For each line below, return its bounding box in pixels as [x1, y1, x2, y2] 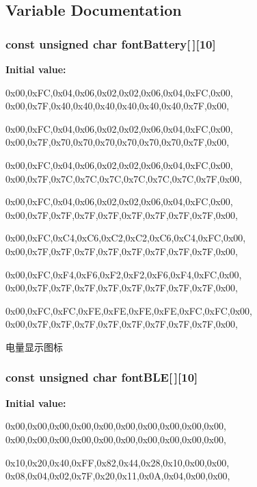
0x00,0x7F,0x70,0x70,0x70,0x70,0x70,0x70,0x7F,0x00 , [5, 135, 230, 149]
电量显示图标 [5, 339, 63, 354]
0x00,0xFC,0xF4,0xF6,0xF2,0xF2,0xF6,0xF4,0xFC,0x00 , [5, 267, 242, 281]
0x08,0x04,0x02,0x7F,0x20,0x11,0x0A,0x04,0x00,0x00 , [5, 469, 230, 483]
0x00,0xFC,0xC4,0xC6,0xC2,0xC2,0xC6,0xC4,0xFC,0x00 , [5, 231, 246, 245]
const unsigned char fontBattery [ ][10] [5, 35, 216, 52]
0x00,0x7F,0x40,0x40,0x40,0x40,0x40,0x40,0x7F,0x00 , [5, 98, 230, 113]
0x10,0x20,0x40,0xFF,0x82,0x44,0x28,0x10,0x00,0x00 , [5, 455, 230, 469]
